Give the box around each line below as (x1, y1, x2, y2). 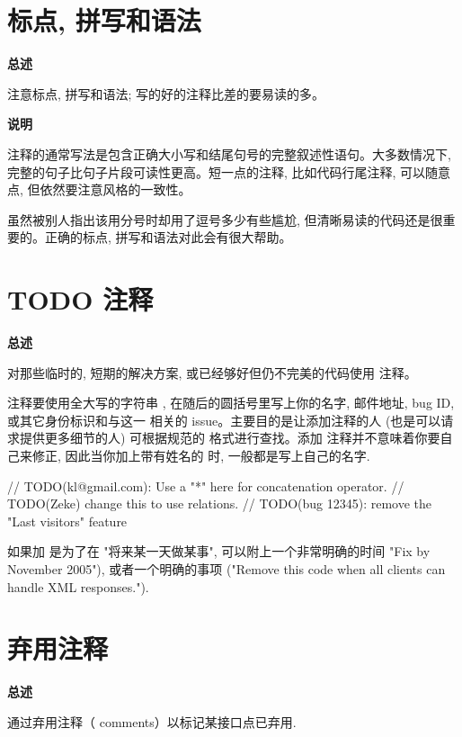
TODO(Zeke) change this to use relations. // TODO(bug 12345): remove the (7, 494, 431, 513)
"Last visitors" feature (7, 511, 128, 530)
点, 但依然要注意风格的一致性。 (7, 180, 191, 199)
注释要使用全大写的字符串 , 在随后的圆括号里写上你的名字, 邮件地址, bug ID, (7, 393, 455, 412)
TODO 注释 (7, 281, 154, 318)
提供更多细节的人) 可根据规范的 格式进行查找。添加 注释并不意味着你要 (19, 428, 440, 447)
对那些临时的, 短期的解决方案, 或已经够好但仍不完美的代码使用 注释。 (7, 363, 417, 382)
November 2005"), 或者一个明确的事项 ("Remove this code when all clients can (7, 559, 446, 578)
